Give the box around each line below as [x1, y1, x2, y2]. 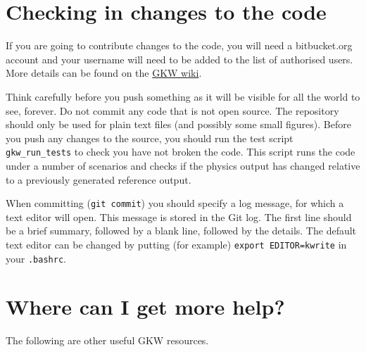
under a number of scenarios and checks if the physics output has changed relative [6, 158, 360, 172]
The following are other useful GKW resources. [6, 333, 209, 348]
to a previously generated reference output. [6, 172, 191, 187]
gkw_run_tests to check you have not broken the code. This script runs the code [6, 144, 355, 159]
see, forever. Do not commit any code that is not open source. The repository [6, 103, 339, 118]
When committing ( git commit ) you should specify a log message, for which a [6, 196, 344, 210]
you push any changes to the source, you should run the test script [6, 130, 294, 145]
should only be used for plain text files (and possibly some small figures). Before [6, 117, 351, 132]
